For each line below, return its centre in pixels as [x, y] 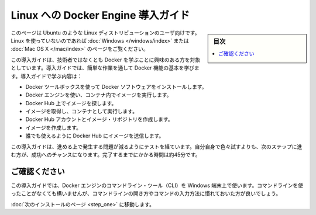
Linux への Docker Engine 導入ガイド [100, 15]
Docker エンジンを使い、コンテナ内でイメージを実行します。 [99, 95]
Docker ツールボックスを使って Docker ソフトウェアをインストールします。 [116, 86]
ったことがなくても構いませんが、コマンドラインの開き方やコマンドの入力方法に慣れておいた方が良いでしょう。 [146, 193]
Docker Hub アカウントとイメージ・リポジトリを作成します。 [99, 119]
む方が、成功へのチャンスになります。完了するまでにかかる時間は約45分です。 [106, 155]
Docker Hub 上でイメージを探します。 [71, 103]
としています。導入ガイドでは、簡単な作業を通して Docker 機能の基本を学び [102, 68]
